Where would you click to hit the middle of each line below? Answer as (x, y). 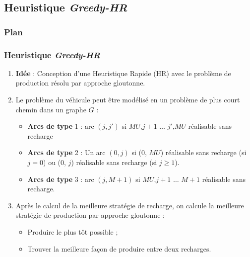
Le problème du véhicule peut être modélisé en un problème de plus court (128, 100)
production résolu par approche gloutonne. (80, 83)
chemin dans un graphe (51, 109)
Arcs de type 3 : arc (61, 179)
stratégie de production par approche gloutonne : (90, 215)
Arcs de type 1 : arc (61, 126)
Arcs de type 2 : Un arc (66, 152)
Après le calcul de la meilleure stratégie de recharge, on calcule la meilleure (130, 205)
